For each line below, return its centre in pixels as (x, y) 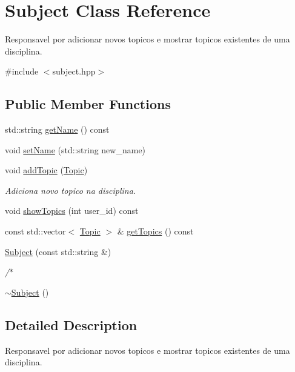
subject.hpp (74, 71)
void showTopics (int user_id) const (72, 211)
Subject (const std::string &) (58, 251)
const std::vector (35, 231)
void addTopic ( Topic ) (46, 170)
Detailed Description (71, 324)
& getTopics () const (155, 231)
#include (22, 71)
